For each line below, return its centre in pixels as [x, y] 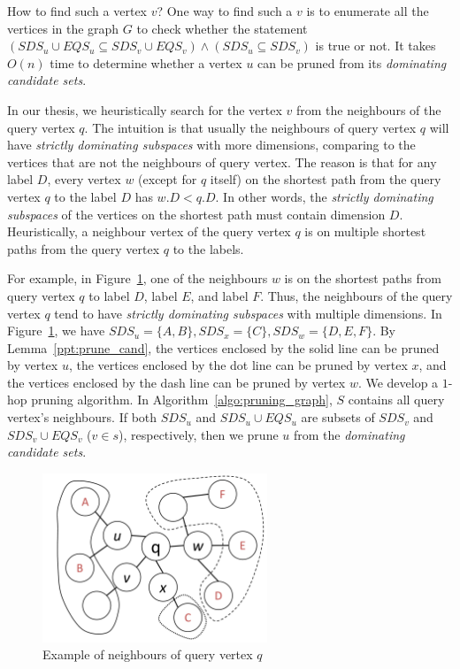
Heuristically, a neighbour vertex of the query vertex [149, 231]
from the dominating [349, 434]
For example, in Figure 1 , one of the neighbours [138, 278]
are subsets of [338, 417]
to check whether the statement [222, 28]
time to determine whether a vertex [146, 62]
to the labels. [208, 248]
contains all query [396, 400]
